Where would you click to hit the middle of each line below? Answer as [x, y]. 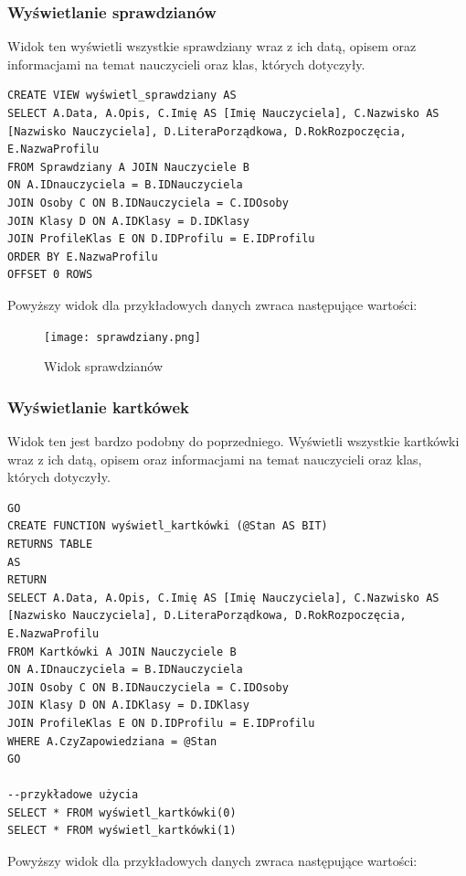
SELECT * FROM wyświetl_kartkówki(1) [122, 831]
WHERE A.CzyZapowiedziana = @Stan [112, 741]
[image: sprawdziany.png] [122, 337]
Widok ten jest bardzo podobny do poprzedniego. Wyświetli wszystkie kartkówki [233, 441]
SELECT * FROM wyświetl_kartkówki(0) [122, 812]
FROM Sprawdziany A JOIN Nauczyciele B [128, 167]
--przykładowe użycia [73, 795]
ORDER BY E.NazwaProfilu [83, 256]
